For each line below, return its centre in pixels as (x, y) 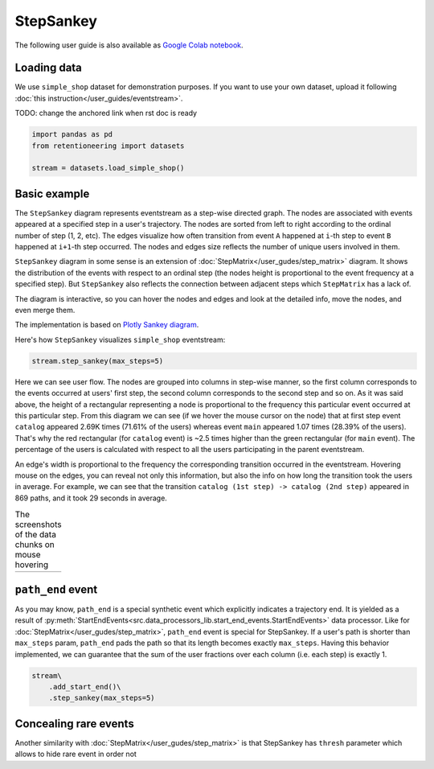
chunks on (35, 545)
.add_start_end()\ (85, 687)
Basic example (52, 193)
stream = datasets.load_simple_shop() (108, 168)
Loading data (48, 68)
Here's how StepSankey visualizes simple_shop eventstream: (120, 339)
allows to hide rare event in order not (76, 754)
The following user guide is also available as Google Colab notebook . (129, 45)
